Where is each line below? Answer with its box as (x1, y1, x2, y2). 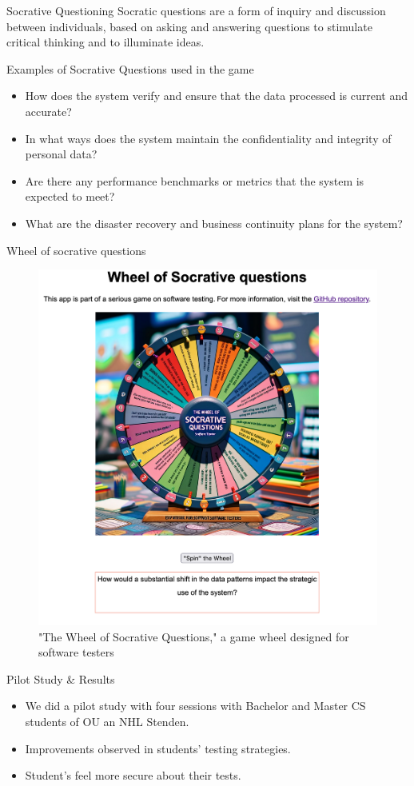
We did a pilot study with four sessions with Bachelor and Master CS (25, 697, 366, 714)
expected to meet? (25, 188, 115, 205)
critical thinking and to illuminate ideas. (6, 34, 205, 50)
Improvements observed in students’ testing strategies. (25, 740, 291, 756)
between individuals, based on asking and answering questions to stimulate (6, 18, 372, 34)
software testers (38, 644, 114, 660)
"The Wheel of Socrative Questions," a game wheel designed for (38, 628, 349, 644)
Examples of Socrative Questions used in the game (6, 60, 254, 77)
